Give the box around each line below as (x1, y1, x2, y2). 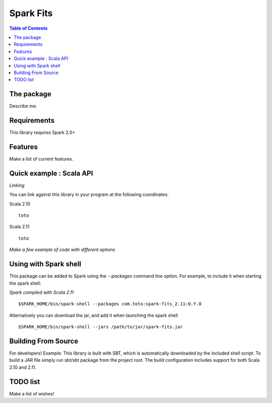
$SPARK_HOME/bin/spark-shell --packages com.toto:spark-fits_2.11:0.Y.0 (18, 301, 201, 307)
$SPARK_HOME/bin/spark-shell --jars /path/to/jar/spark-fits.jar (18, 324, 183, 330)
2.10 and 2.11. (9, 364, 37, 370)
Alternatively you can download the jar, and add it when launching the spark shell (9, 312, 178, 318)
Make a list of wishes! (9, 390, 55, 396)
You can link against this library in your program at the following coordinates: (9, 191, 169, 197)
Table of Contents (9, 25, 48, 31)
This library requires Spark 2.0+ (9, 129, 76, 136)
